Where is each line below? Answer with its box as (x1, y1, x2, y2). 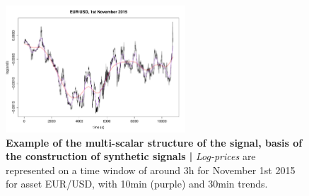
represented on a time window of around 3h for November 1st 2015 (6, 162, 296, 177)
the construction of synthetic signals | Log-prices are (6, 149, 256, 164)
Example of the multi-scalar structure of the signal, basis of (6, 135, 303, 149)
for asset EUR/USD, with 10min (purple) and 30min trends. (6, 176, 268, 191)
